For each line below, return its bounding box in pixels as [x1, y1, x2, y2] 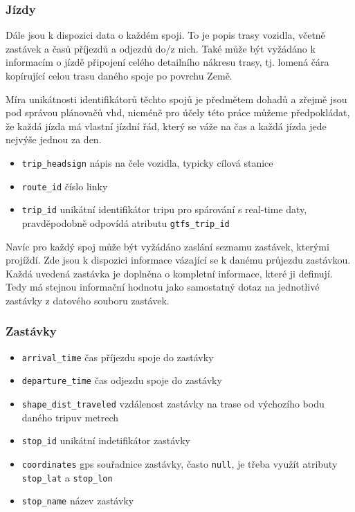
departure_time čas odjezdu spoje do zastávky [21, 373, 222, 387]
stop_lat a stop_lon [21, 470, 113, 484]
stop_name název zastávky [21, 493, 134, 508]
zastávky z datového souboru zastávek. [6, 293, 170, 307]
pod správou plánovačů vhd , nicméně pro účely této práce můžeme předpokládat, [6, 105, 350, 120]
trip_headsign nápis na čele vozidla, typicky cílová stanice [21, 155, 273, 170]
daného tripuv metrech [21, 410, 119, 424]
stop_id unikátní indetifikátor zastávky [21, 433, 190, 448]
